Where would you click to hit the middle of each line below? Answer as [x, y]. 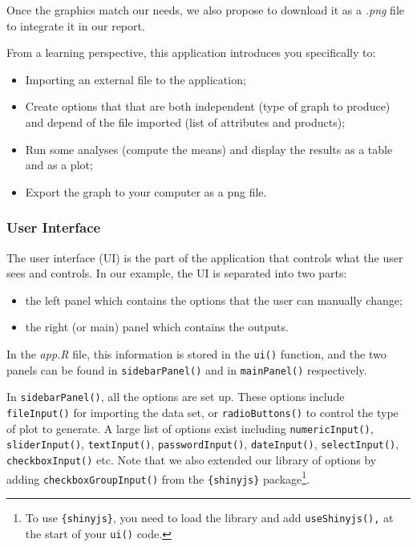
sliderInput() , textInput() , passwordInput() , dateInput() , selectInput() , [203, 444]
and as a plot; [59, 165]
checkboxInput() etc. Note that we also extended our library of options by [192, 459]
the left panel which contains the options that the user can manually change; [214, 300]
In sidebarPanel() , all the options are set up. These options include [176, 397]
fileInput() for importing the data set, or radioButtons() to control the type [202, 412]
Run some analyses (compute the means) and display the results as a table [209, 149]
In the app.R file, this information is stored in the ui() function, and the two [196, 353]
